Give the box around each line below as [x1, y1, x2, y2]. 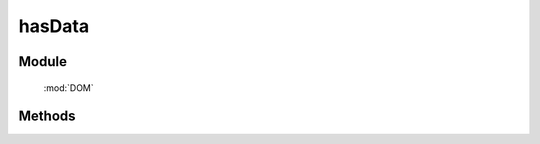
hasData [18, 15, 90, 37]
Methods [18, 108, 76, 125]
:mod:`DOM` [43, 81, 94, 94]
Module [18, 53, 67, 70]
